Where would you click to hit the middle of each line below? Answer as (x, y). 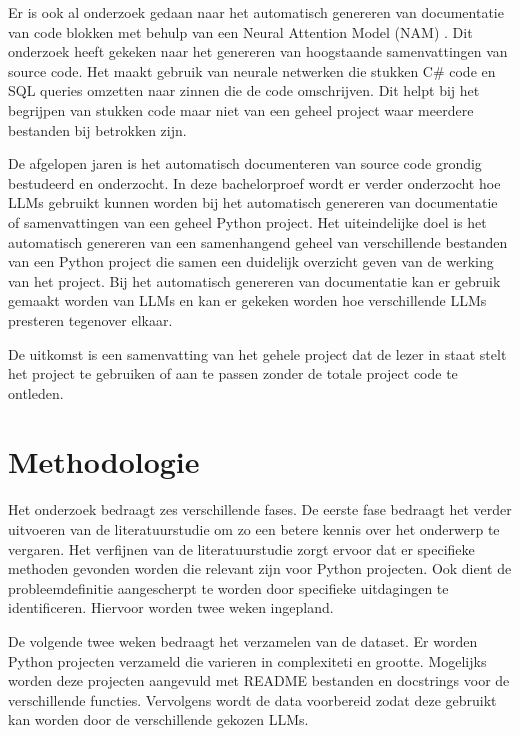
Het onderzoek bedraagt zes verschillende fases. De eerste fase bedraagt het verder (260, 509)
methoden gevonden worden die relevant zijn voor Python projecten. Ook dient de (260, 568)
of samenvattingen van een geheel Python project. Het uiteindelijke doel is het (247, 221)
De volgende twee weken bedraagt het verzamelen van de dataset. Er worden (243, 640)
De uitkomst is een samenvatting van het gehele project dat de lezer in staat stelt (257, 353)
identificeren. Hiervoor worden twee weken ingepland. (171, 607)
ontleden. (36, 392)
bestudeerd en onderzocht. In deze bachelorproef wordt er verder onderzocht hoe (254, 182)
